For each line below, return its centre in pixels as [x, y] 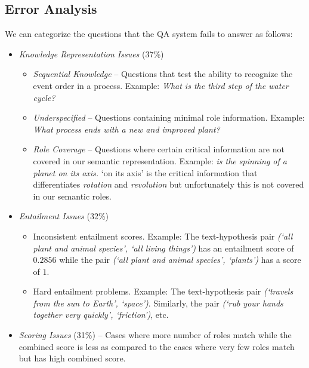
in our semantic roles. [72, 196]
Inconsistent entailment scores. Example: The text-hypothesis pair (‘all [163, 236]
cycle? [44, 97]
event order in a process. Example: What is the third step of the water [161, 85]
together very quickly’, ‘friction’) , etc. [101, 315]
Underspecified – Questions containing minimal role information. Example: [169, 117]
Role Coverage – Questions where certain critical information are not [159, 149]
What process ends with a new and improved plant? [126, 129]
